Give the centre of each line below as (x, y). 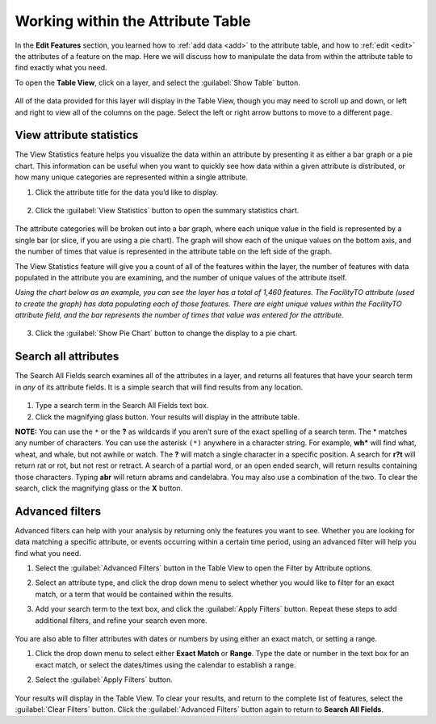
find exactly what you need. (61, 68)
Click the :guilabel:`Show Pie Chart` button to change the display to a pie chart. (166, 333)
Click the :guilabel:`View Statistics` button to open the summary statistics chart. (167, 210)
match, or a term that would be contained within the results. (134, 594)
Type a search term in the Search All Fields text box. (122, 406)
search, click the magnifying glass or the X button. (99, 488)
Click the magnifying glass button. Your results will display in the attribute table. (168, 417)
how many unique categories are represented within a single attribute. (132, 177)
